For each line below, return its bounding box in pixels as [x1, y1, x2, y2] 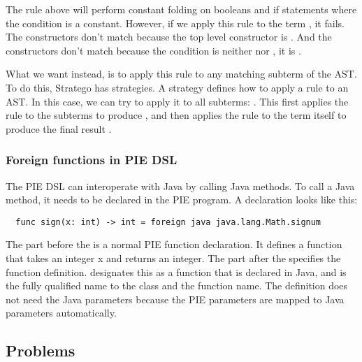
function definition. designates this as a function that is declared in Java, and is [6, 264, 347, 279]
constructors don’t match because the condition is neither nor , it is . [6, 43, 301, 57]
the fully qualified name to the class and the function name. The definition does [6, 278, 348, 293]
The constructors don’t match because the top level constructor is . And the [6, 29, 332, 44]
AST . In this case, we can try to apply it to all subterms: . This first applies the [6, 94, 349, 108]
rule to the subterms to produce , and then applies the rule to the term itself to [6, 108, 347, 122]
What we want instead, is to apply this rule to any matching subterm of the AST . [6, 66, 357, 81]
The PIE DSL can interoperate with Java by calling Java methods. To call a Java [6, 178, 355, 193]
